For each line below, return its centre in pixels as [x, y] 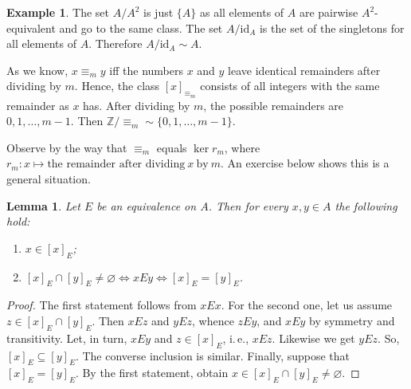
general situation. [49, 178]
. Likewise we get [313, 338]
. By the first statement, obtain [152, 373]
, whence [213, 320]
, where [242, 147]
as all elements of [242, 12]
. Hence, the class [117, 86]
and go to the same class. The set [141, 28]
